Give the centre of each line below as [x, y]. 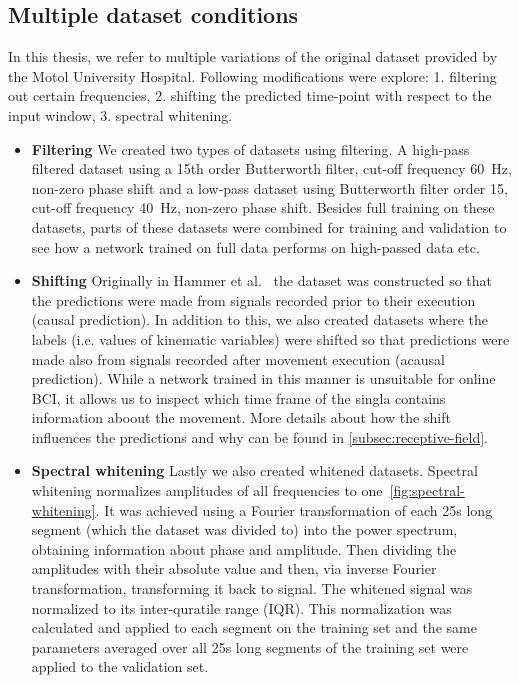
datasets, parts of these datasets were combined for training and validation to [269, 226]
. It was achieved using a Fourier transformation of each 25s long [294, 509]
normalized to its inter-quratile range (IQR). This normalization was [241, 607]
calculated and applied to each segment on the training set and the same [254, 627]
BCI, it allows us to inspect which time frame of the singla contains [238, 397]
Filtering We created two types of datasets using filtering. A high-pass [250, 148]
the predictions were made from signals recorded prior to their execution [253, 299]
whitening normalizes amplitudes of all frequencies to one [207, 490]
